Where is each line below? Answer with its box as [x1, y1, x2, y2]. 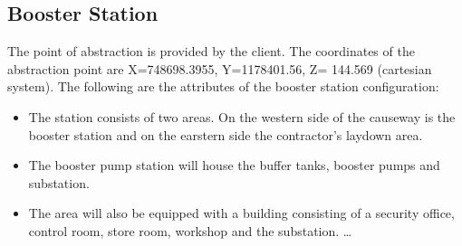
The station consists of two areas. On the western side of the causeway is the [28, 107, 456, 126]
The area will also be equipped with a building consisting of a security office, [28, 203, 455, 222]
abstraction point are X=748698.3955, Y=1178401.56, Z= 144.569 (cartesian [7, 59, 432, 78]
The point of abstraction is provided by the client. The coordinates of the [7, 42, 415, 61]
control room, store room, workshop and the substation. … [28, 221, 352, 240]
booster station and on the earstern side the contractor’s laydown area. [28, 125, 423, 144]
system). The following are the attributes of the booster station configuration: [7, 77, 439, 96]
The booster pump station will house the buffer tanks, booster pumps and [28, 156, 440, 175]
